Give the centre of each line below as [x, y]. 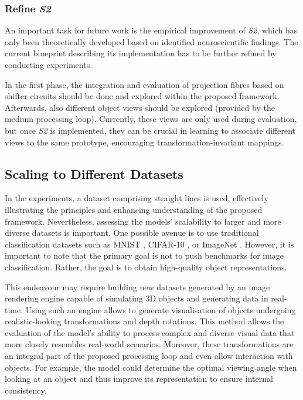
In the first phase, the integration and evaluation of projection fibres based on [144, 84]
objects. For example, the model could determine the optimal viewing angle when [151, 367]
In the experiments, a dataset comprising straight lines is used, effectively [137, 198]
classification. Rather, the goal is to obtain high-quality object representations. [146, 267]
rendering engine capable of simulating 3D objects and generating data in [137, 298]
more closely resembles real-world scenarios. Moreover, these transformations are [149, 344]
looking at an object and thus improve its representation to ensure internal [139, 379]
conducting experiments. [49, 65]
